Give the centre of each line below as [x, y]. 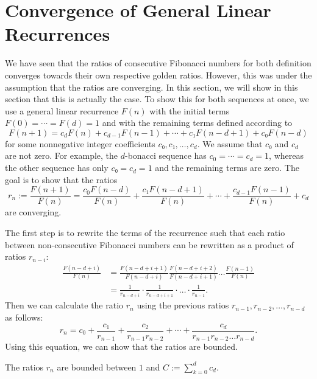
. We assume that [230, 143]
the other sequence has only [57, 168]
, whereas [286, 155]
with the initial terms [190, 110]
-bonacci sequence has [166, 155]
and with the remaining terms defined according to [197, 123]
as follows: [24, 317]
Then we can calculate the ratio [64, 305]
